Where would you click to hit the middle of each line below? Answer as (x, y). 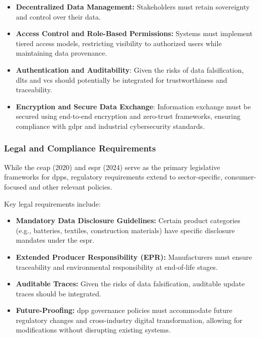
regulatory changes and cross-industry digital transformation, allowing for (129, 320)
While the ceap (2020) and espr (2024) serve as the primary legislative (112, 167)
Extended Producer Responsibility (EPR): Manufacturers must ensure (134, 257)
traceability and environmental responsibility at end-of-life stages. (117, 267)
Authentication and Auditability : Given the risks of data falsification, (130, 69)
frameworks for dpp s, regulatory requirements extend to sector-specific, (113, 177)
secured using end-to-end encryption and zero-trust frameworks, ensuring (128, 116)
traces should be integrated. (58, 293)
